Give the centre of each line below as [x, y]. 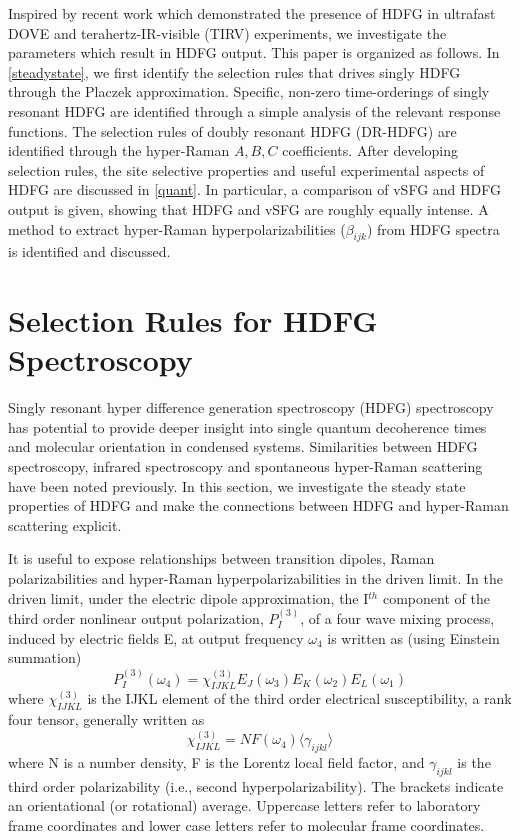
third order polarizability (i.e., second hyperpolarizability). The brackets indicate [256, 785]
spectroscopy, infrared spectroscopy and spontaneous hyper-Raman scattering [245, 466]
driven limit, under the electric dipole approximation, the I [188, 597]
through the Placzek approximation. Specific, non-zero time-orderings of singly [249, 91]
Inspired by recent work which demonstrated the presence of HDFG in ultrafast [252, 13]
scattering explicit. [65, 524]
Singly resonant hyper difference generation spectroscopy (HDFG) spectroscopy [251, 407]
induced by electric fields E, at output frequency [156, 637]
